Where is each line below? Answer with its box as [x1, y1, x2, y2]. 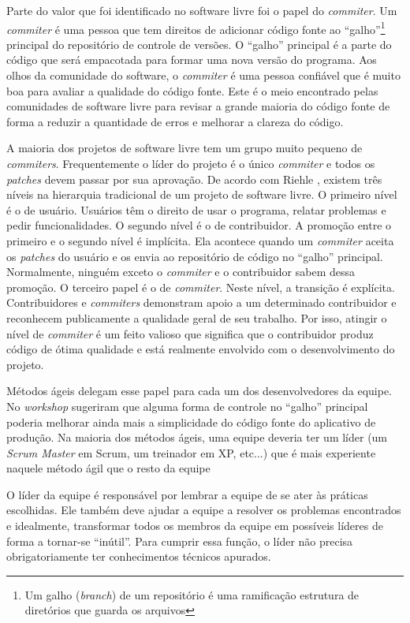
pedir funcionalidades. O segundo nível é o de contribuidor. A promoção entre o [6, 217, 392, 233]
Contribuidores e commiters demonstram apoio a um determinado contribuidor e [6, 294, 397, 311]
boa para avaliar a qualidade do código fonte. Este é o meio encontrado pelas [6, 82, 378, 99]
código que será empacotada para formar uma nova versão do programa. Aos [6, 51, 377, 68]
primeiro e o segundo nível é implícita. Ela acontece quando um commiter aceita [6, 232, 394, 248]
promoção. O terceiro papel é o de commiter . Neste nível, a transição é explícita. [6, 278, 395, 295]
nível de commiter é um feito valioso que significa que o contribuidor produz [6, 325, 374, 341]
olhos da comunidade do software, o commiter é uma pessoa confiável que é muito [6, 67, 401, 84]
